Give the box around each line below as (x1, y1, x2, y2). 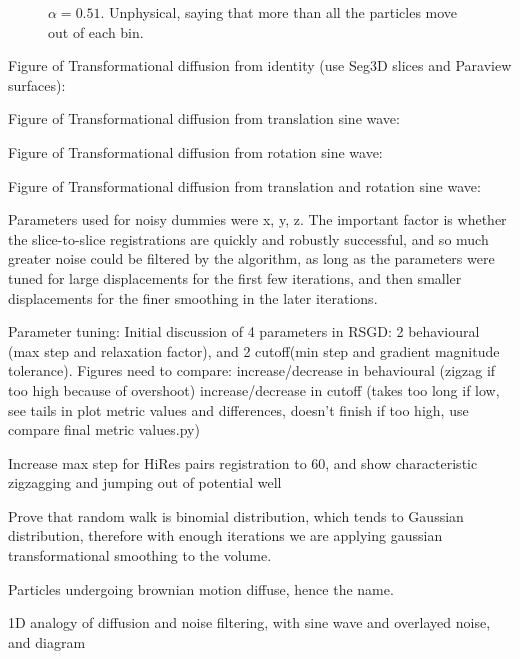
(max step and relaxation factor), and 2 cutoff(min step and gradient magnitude (8, 340, 500, 361)
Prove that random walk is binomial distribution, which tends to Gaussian (8, 505, 464, 526)
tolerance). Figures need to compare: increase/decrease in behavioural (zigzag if (8, 360, 496, 381)
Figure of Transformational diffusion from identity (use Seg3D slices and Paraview (8, 55, 512, 76)
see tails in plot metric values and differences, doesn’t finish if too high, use (8, 399, 469, 420)
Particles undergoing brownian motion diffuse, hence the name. (8, 578, 394, 599)
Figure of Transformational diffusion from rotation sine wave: (8, 141, 383, 162)
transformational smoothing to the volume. (8, 545, 272, 566)
